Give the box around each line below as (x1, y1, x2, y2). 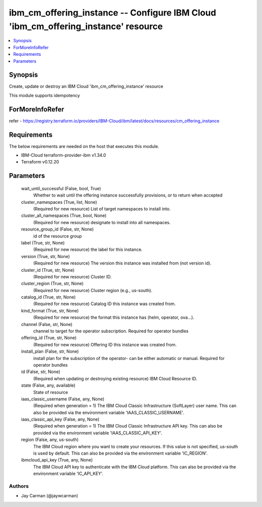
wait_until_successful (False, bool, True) (21, 185, 101, 191)
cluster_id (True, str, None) (21, 267, 75, 273)
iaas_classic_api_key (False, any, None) (21, 416, 99, 422)
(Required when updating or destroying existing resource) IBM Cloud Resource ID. (33, 376, 197, 381)
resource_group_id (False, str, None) (21, 226, 94, 232)
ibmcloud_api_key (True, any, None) (21, 457, 93, 463)
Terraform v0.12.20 (21, 159, 59, 165)
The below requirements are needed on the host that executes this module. (9, 143, 160, 149)
